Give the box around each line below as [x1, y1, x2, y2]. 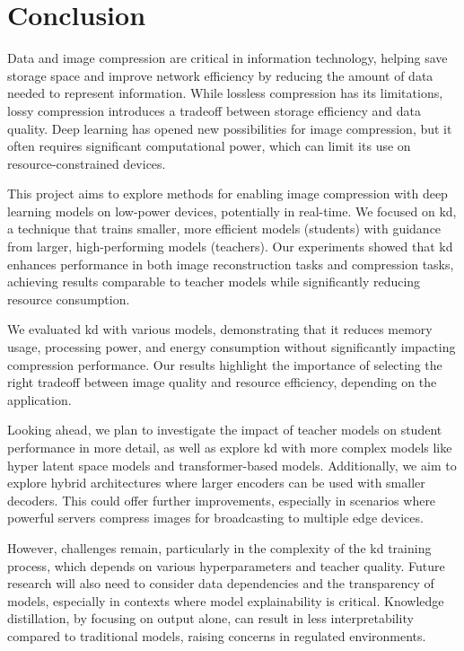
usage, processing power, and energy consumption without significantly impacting [7, 338, 456, 356]
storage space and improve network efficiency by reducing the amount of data [7, 66, 433, 84]
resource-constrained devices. [7, 154, 166, 172]
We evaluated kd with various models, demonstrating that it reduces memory [7, 320, 433, 339]
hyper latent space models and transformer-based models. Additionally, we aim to [7, 455, 457, 474]
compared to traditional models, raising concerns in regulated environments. [7, 626, 426, 645]
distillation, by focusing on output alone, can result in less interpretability [7, 609, 414, 628]
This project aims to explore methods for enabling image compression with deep [7, 184, 448, 203]
